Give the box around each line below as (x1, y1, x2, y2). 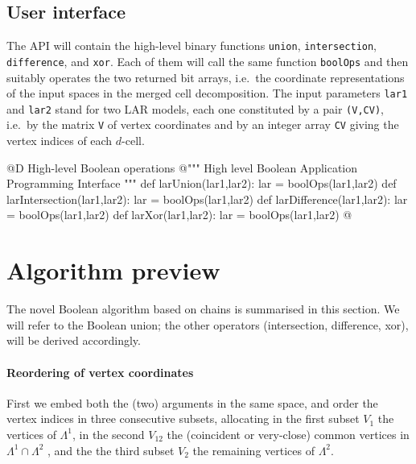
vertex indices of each (6, 132, 113, 149)
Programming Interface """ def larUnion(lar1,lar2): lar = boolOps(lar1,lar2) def (6, 175, 397, 192)
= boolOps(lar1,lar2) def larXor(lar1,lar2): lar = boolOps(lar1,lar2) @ (6, 206, 352, 223)
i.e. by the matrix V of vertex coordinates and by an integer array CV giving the (6, 116, 399, 133)
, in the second (72, 425, 145, 442)
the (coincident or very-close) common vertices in (167, 425, 410, 442)
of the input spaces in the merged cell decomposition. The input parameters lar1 (6, 85, 408, 101)
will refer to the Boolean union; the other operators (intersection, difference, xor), (6, 316, 409, 333)
